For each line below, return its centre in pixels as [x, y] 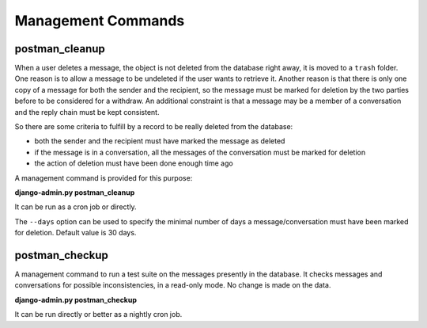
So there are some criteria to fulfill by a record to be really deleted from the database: [154, 127]
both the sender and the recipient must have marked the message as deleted [160, 141]
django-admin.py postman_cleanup [75, 192]
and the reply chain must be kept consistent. [87, 112]
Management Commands [100, 21]
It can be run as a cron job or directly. [76, 207]
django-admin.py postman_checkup [76, 299]
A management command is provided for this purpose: [104, 177]
